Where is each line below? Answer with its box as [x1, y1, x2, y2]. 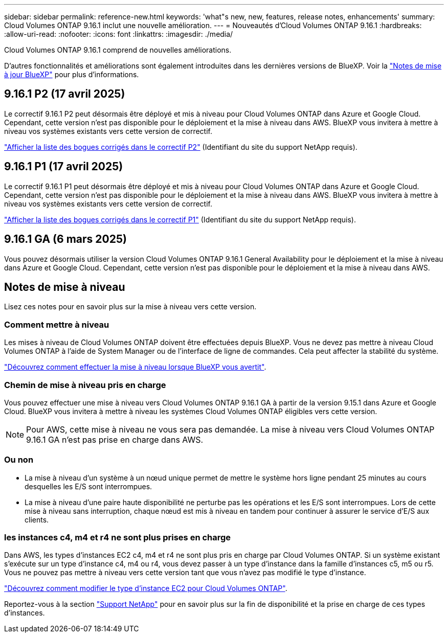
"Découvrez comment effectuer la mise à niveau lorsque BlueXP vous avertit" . [4, 362, 266, 372]
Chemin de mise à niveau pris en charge [4, 379, 166, 390]
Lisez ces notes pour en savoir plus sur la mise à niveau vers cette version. [4, 302, 257, 311]
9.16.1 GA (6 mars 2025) [4, 233, 127, 246]
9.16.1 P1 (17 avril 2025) [4, 160, 123, 173]
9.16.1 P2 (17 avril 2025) [4, 87, 125, 101]
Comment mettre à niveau [4, 319, 109, 330]
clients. [25, 515, 49, 524]
